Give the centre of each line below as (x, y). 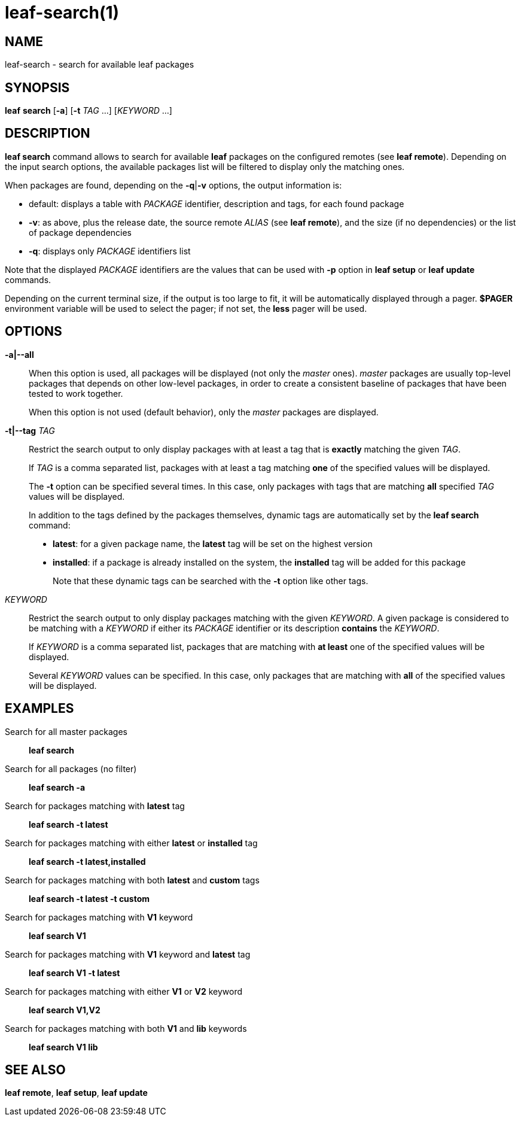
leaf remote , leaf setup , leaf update (76, 1093)
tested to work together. (76, 393)
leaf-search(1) (62, 13)
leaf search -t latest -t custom (89, 898)
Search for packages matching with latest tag (95, 806)
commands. (28, 280)
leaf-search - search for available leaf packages (100, 65)
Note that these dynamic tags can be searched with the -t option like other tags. (211, 581)
